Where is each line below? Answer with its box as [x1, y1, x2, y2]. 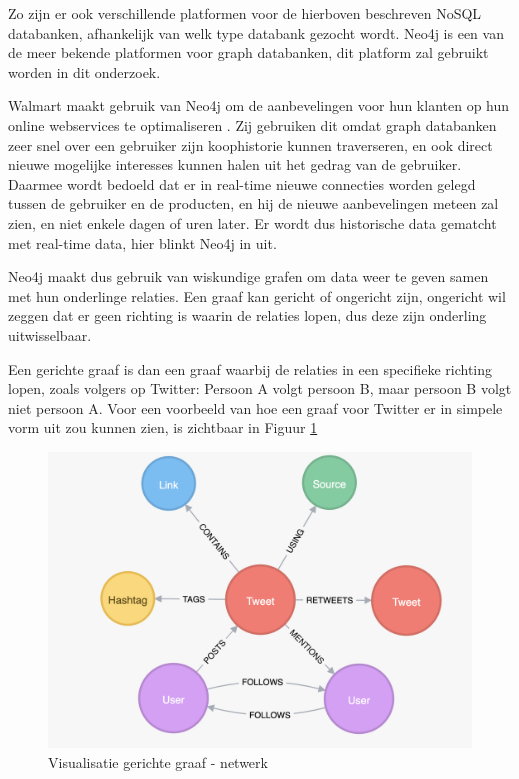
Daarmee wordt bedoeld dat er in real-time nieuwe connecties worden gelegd [8, 173, 476, 194]
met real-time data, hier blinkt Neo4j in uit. [8, 232, 277, 253]
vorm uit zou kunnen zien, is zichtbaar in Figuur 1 [8, 417, 318, 438]
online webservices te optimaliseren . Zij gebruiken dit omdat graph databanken [8, 114, 497, 135]
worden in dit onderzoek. [8, 61, 161, 82]
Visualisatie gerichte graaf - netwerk [48, 751, 268, 772]
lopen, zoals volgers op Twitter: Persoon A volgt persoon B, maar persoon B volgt [8, 378, 512, 399]
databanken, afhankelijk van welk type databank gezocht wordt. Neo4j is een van [8, 22, 504, 43]
